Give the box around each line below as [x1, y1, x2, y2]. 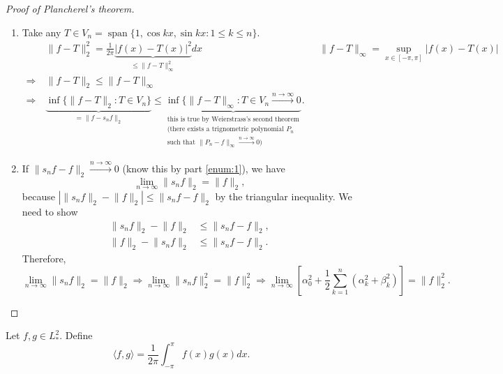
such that [167, 138, 195, 146]
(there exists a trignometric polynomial [167, 126, 284, 133]
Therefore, [22, 251, 66, 266]
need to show [22, 204, 78, 218]
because [22, 188, 55, 203]
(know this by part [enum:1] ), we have [122, 160, 285, 175]
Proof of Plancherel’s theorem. [6, 1, 135, 15]
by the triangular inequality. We [215, 188, 352, 203]
